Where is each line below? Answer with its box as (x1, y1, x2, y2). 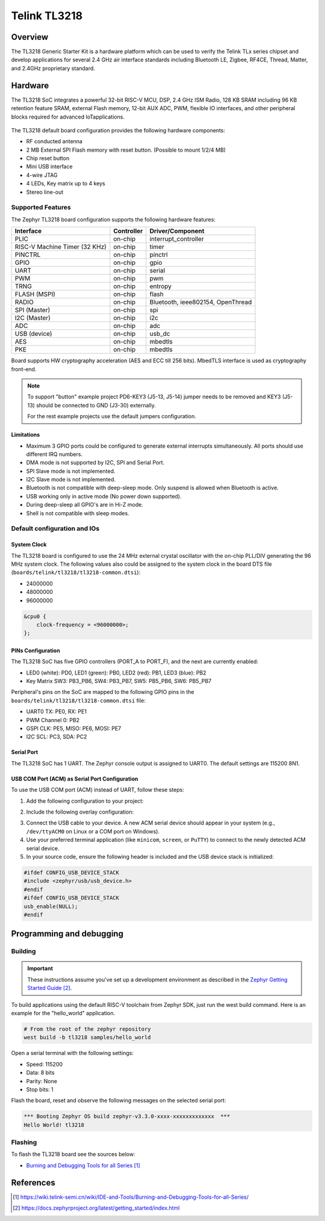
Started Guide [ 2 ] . (27, 985, 72, 992)
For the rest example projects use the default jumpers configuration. (27, 413, 197, 420)
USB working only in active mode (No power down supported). (26, 492, 182, 499)
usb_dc (149, 330, 170, 338)
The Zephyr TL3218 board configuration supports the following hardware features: (11, 215, 216, 223)
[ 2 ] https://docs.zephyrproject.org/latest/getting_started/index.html (13, 1204, 180, 1212)
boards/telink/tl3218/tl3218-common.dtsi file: (11, 697, 146, 704)
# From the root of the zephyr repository (23, 1026, 151, 1032)
